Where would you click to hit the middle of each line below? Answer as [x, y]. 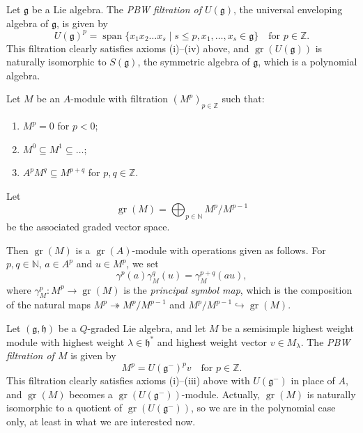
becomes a [91, 394]
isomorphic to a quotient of [64, 408]
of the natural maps [49, 305]
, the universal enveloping [288, 9]
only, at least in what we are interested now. [101, 422]
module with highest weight [65, 341]
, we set [142, 263]
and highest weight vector [212, 341]
